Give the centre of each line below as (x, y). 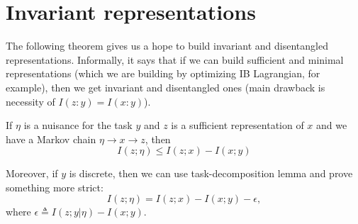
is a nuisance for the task (78, 125)
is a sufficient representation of (237, 125)
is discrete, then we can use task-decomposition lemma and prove (211, 173)
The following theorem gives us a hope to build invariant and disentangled (167, 46)
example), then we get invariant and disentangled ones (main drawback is (166, 87)
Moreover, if (32, 173)
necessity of (30, 101)
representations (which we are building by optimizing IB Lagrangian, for (163, 73)
